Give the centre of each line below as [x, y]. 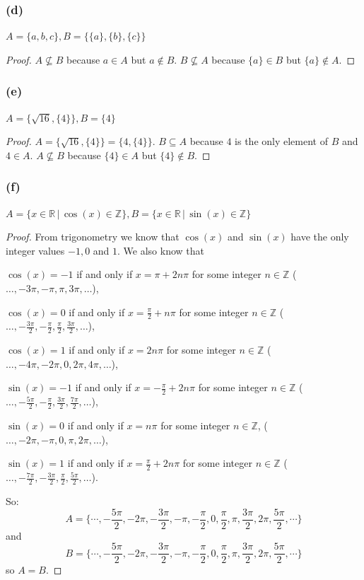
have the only [320, 237]
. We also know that [161, 250]
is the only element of [281, 141]
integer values [35, 250]
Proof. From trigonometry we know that [93, 237]
